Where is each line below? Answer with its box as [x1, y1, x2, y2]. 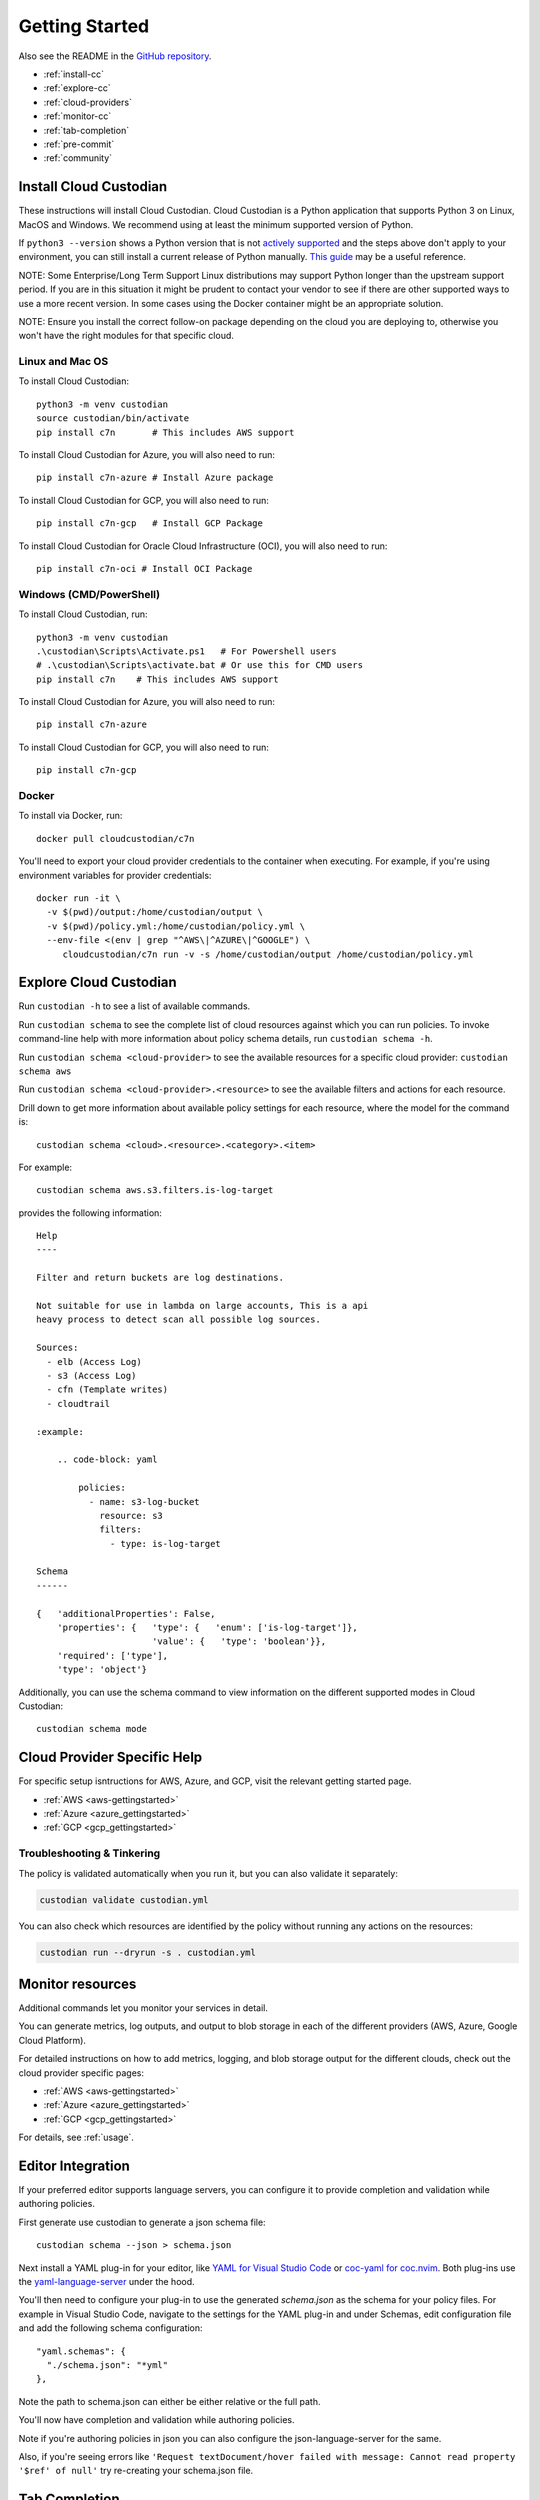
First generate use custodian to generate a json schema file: [18, 2216, 266, 2228]
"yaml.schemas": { [36, 2345, 127, 2357]
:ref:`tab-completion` [43, 124, 130, 136]
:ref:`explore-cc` [43, 82, 111, 94]
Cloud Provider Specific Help [18, 1749, 203, 1766]
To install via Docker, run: [18, 810, 123, 822]
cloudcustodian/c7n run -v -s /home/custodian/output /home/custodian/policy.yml [62, 948, 474, 960]
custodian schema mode [36, 1723, 148, 1735]
